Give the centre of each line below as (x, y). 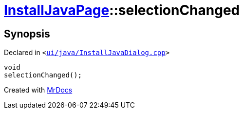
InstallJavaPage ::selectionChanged (122, 10)
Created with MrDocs (38, 90)
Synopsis (27, 34)
